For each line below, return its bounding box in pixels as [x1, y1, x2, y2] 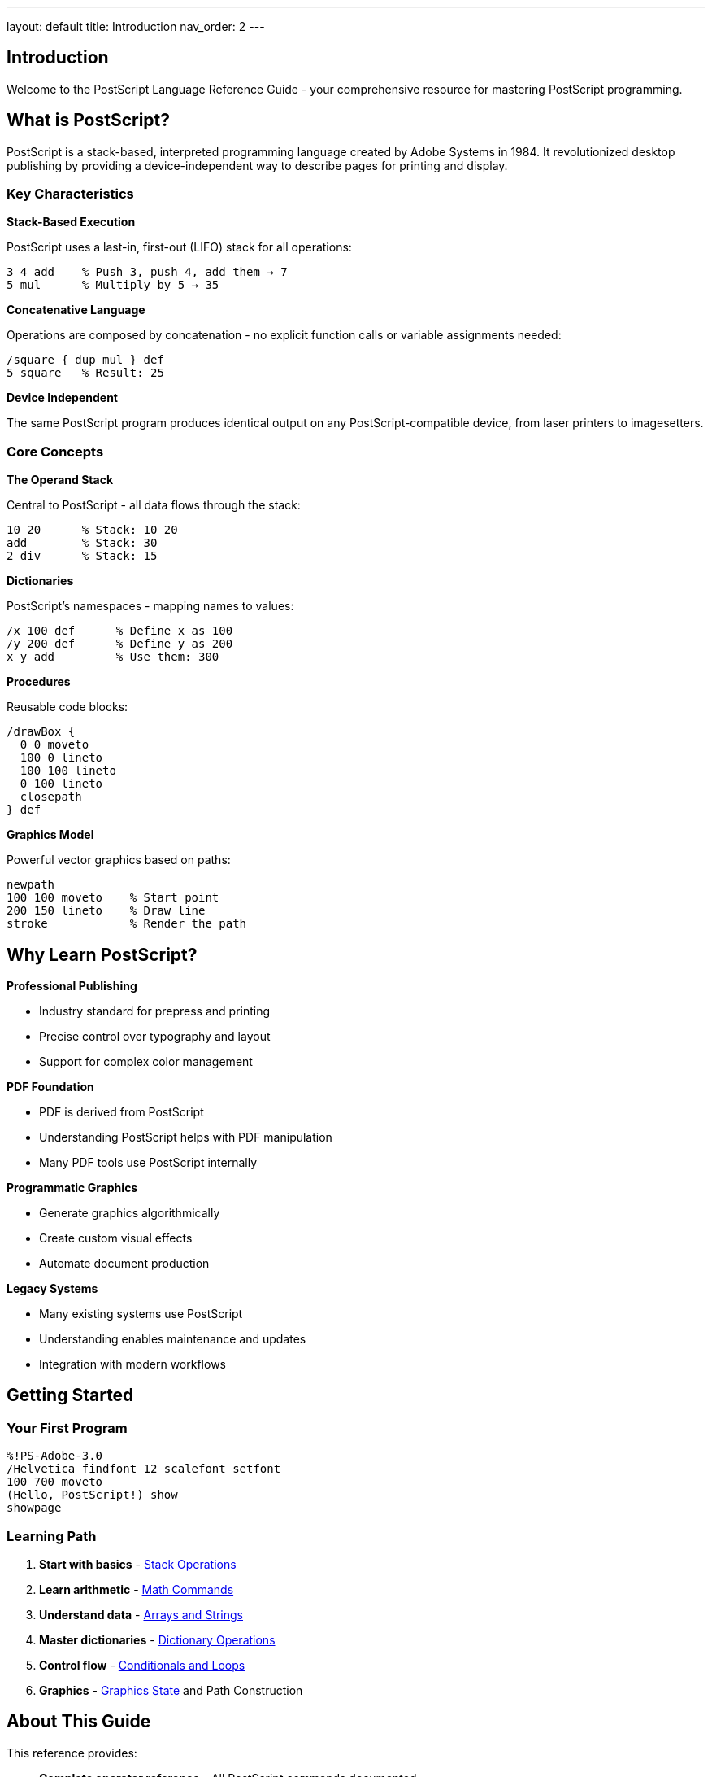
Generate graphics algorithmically [39, 1206, 220, 1220]
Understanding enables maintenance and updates [39, 1332, 306, 1347]
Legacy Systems [7, 1281, 98, 1296]
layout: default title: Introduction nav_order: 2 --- [7, 20, 265, 33]
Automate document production [39, 1256, 210, 1271]
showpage [7, 1501, 62, 1515]
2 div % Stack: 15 [7, 549, 158, 563]
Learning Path [7, 1527, 97, 1544]
